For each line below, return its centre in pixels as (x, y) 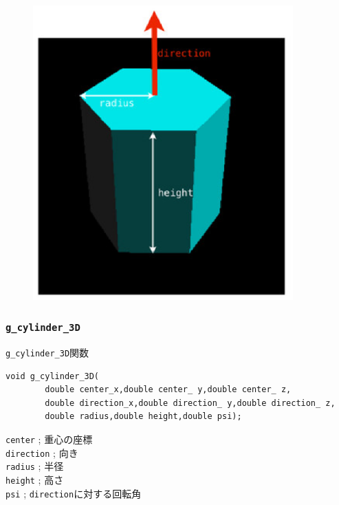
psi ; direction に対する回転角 (74, 493)
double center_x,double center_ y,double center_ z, (168, 390)
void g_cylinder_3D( (53, 376)
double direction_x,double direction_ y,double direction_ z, (190, 403)
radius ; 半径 (35, 466)
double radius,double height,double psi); (143, 417)
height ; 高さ (35, 480)
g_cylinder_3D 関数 (47, 352)
